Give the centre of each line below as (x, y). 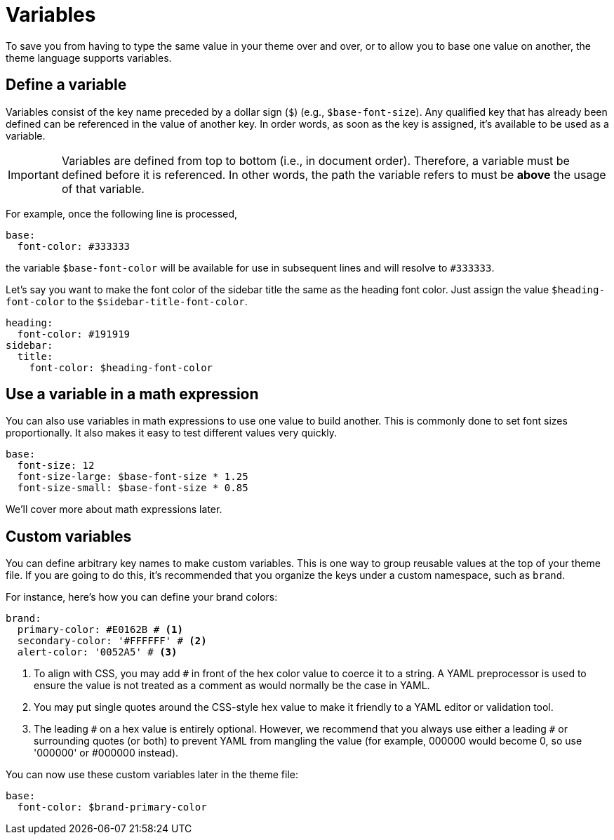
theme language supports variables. (89, 58)
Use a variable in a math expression (132, 394)
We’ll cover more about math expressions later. (114, 509)
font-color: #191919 (74, 334)
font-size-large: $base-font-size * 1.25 (133, 477)
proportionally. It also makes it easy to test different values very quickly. (172, 433)
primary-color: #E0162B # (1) (100, 630)
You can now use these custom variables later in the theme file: (152, 775)
